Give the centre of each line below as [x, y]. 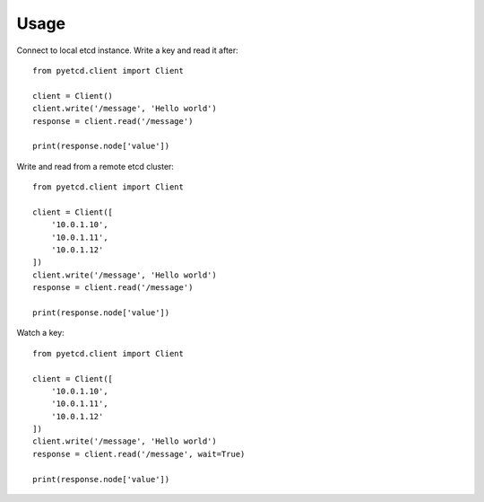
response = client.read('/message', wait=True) [139, 454]
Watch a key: [40, 333]
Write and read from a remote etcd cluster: [95, 166]
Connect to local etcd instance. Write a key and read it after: [128, 50]
